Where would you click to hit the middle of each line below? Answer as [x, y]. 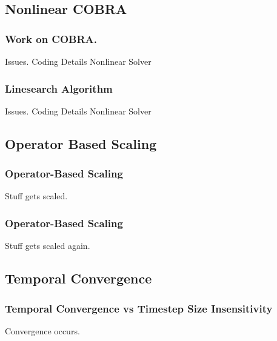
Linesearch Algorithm [59, 88]
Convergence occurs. [42, 330]
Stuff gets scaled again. [48, 246]
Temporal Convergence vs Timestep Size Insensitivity [139, 308]
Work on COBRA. [51, 38]
